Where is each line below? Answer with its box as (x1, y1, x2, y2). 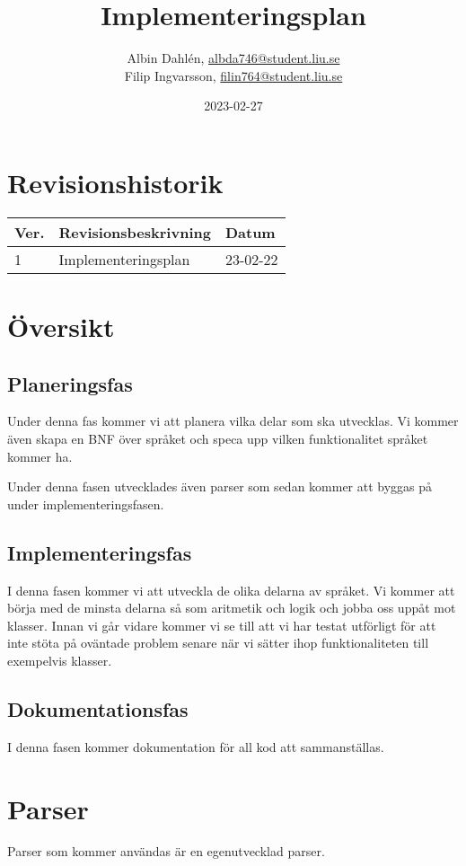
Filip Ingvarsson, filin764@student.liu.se (124, 66, 343, 84)
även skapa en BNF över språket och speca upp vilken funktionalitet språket (7, 429, 428, 448)
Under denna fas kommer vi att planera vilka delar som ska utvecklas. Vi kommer (7, 411, 459, 430)
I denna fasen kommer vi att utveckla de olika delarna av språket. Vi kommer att (7, 580, 455, 599)
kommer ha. (7, 446, 73, 465)
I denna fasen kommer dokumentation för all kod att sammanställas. (7, 737, 384, 756)
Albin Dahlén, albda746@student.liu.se (127, 49, 340, 67)
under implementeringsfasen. (7, 494, 164, 513)
